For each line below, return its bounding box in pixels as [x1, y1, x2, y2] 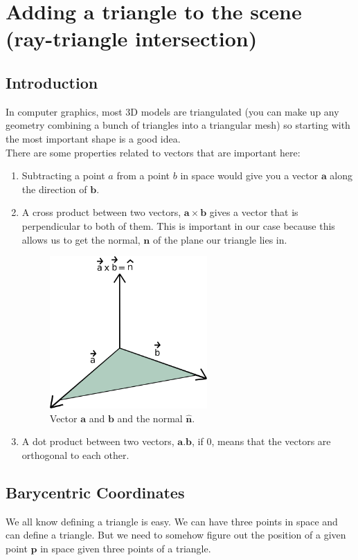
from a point [116, 168, 170, 183]
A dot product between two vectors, [21, 434, 174, 449]
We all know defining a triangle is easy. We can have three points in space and [6, 514, 338, 528]
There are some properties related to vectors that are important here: [6, 145, 301, 159]
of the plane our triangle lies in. [152, 232, 287, 246]
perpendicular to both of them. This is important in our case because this [21, 218, 335, 233]
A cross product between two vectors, [21, 205, 181, 219]
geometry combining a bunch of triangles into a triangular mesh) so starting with [6, 118, 350, 132]
